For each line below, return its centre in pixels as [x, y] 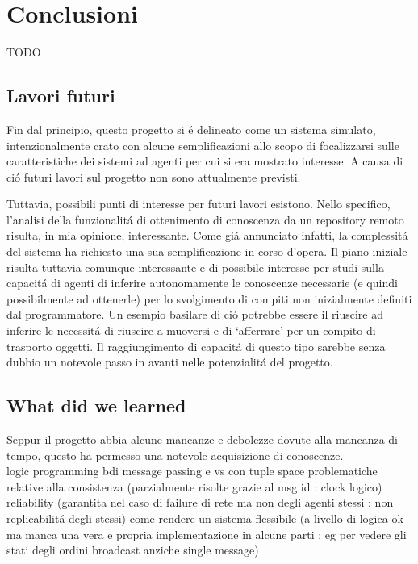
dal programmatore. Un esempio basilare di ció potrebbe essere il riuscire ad [195, 314]
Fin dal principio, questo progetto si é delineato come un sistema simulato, [191, 129]
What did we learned [96, 405]
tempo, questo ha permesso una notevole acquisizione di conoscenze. [175, 455]
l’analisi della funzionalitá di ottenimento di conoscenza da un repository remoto [205, 219]
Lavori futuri [61, 96]
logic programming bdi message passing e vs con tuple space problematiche [192, 471]
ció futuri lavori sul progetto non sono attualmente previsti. [154, 176]
